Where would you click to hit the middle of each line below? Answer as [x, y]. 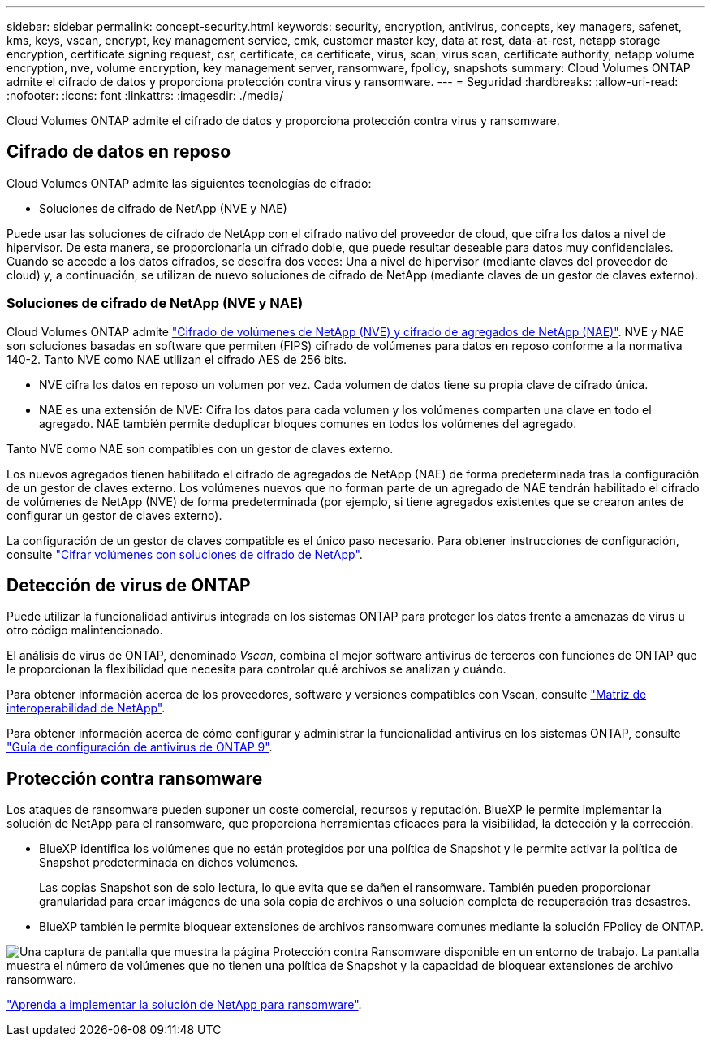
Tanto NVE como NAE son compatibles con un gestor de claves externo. [200, 448]
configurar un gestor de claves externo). [114, 515]
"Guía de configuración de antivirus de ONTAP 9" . [140, 747]
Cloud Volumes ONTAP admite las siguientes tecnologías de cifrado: [189, 183]
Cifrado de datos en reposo [119, 152]
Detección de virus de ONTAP [129, 586]
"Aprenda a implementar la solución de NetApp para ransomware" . [184, 1005]
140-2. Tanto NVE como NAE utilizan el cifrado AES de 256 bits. [177, 359]
